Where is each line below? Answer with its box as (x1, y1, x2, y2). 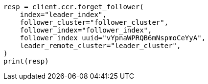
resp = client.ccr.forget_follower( (3, 3, 144, 11)
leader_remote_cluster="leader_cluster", (20, 42, 181, 50)
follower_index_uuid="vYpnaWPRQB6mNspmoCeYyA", (20, 34, 206, 42)
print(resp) (3, 57, 49, 65)
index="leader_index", (20, 11, 107, 18)
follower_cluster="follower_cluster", (20, 18, 169, 26)
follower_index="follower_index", (20, 26, 152, 34)
